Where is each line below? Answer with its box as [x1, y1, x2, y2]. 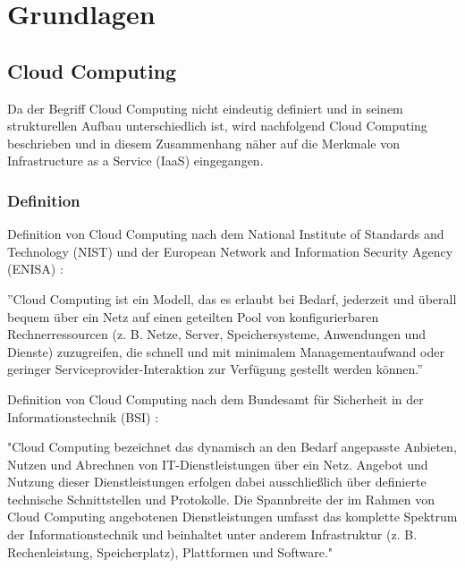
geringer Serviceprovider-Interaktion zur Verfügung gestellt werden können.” [7, 360, 423, 378]
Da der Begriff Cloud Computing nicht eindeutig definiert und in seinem [7, 98, 403, 117]
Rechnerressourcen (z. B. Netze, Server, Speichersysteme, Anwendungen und [7, 325, 426, 343]
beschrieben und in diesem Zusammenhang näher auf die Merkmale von [7, 133, 401, 152]
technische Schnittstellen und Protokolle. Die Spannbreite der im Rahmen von [7, 489, 435, 508]
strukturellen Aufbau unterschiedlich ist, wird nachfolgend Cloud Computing [7, 116, 427, 135]
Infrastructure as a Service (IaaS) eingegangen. [7, 151, 264, 170]
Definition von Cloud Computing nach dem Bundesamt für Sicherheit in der [7, 389, 424, 408]
